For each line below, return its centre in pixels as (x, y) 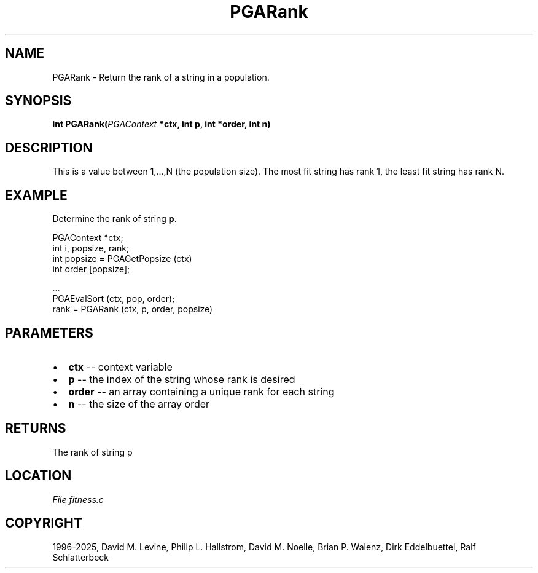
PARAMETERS (49, 333)
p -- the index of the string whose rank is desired (182, 379)
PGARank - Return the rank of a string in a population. (161, 77)
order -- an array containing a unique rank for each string (201, 391)
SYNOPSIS (38, 101)
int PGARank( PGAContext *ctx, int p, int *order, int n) (162, 124)
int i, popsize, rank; (91, 248)
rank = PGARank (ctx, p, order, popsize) (133, 309)
